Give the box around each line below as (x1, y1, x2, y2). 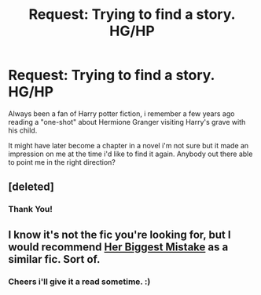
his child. (8, 126, 38, 135)
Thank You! (8, 204, 53, 215)
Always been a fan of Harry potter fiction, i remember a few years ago (8, 108, 235, 118)
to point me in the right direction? (8, 157, 116, 166)
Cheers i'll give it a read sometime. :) (8, 276, 151, 287)
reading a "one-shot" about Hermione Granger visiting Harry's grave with (8, 117, 246, 126)
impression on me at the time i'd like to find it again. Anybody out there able (8, 149, 253, 158)
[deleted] (8, 180, 55, 194)
